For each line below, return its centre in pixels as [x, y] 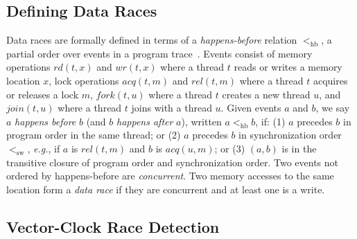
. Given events [251, 108]
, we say [333, 108]
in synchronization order [290, 135]
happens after [145, 121]
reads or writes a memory [288, 67]
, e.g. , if [44, 148]
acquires [330, 80]
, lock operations [84, 80]
